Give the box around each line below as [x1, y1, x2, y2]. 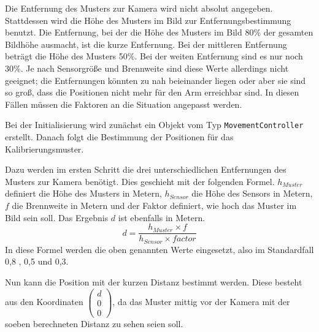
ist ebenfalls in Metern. [118, 211, 206, 224]
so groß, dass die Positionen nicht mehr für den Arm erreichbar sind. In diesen [5, 86, 299, 99]
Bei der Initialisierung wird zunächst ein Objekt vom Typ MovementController [5, 118, 304, 131]
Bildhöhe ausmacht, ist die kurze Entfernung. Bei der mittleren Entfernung [5, 37, 287, 50]
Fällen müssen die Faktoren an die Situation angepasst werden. [5, 97, 242, 110]
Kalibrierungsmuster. [5, 142, 84, 155]
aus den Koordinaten [5, 295, 83, 308]
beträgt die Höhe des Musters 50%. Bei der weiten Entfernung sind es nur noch [5, 50, 303, 62]
